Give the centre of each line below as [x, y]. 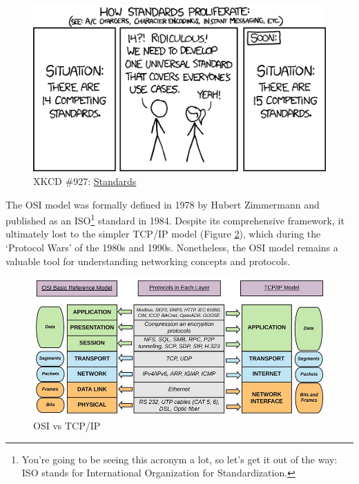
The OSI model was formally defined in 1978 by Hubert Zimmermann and [163, 204]
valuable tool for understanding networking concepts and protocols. [148, 261]
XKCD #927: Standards [85, 181]
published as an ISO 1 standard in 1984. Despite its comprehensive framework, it [175, 219]
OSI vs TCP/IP [67, 426]
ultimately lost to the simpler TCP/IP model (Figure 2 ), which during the [163, 234]
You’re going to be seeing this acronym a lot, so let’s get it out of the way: [179, 459]
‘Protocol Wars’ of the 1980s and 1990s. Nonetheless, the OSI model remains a [172, 248]
